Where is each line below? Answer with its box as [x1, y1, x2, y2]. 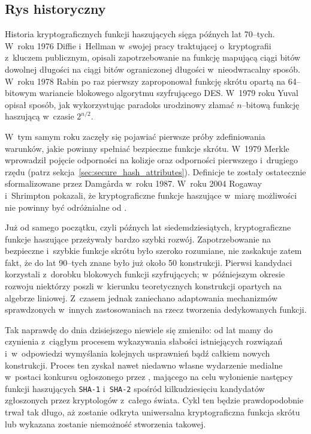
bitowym [5, 86, 37, 99]
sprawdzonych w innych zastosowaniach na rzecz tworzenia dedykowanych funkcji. [5, 303, 307, 316]
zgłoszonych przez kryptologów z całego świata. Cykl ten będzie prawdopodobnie [5, 394, 304, 406]
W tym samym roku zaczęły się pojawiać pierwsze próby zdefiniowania [5, 130, 265, 142]
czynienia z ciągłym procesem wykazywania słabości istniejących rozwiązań [5, 335, 283, 348]
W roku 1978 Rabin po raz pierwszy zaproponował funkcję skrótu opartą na [5, 74, 286, 87]
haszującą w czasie [5, 110, 74, 122]
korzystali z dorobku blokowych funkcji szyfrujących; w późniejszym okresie [5, 268, 285, 280]
